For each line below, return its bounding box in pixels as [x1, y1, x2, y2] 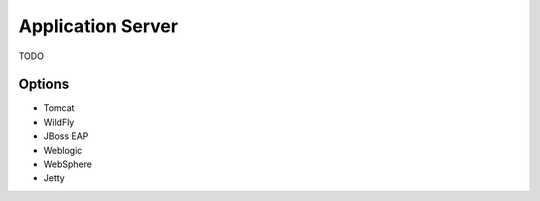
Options [18, 76, 70, 93]
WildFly [43, 116, 75, 128]
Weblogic [43, 144, 83, 156]
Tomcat [43, 102, 75, 114]
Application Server [18, 15, 179, 37]
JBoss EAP [43, 130, 89, 142]
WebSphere [43, 158, 93, 170]
